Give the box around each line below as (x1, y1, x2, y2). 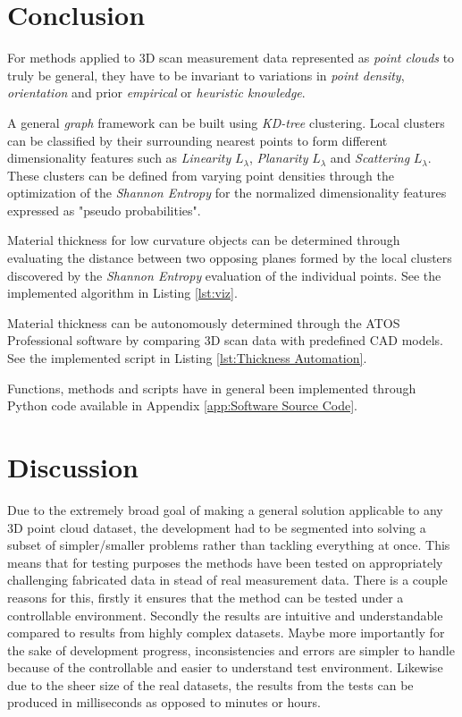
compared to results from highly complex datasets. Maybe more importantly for (7, 623, 445, 642)
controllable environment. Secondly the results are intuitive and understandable (7, 605, 443, 624)
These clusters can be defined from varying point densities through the (7, 165, 394, 184)
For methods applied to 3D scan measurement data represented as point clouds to (7, 48, 455, 67)
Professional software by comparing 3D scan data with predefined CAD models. (7, 331, 444, 350)
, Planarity (248, 148, 308, 167)
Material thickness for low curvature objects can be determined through (7, 231, 400, 249)
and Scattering (330, 148, 410, 167)
